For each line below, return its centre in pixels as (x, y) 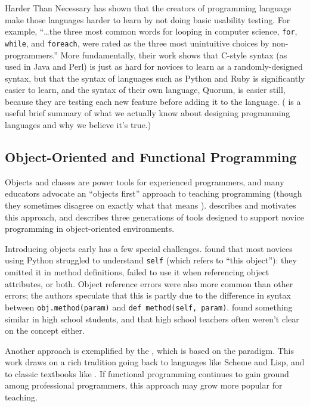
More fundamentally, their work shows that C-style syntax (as (174, 55)
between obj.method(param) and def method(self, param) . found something (149, 307)
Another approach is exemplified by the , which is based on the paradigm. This (149, 350)
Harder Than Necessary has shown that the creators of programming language (148, 8)
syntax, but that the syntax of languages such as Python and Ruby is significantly (155, 78)
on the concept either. (45, 330)
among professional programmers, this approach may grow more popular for (144, 385)
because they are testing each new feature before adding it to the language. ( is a (153, 101)
